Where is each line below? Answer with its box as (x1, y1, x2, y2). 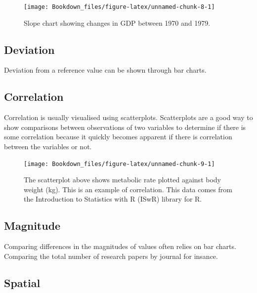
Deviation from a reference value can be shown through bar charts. (4, 65, 207, 75)
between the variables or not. (4, 141, 92, 152)
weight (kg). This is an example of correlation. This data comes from (24, 184, 232, 194)
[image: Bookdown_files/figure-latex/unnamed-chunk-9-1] (24, 160, 215, 167)
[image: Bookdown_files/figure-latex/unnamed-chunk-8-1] (24, 3, 215, 10)
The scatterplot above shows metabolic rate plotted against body (24, 174, 221, 185)
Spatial (4, 275, 41, 290)
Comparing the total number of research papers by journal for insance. (4, 251, 218, 261)
